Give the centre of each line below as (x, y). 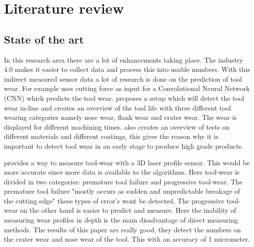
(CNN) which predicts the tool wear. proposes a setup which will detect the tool (124, 98)
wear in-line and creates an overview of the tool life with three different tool (117, 107)
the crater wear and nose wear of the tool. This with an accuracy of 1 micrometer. (127, 239)
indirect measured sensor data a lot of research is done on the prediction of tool (123, 79)
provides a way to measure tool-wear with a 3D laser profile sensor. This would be (127, 162)
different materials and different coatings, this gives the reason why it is (111, 136)
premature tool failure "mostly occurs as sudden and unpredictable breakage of (122, 191)
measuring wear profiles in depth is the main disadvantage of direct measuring (121, 220)
